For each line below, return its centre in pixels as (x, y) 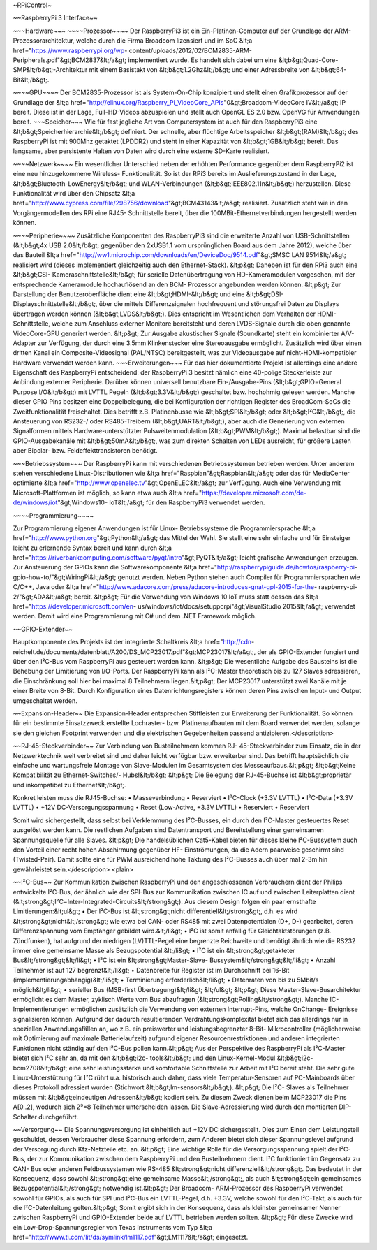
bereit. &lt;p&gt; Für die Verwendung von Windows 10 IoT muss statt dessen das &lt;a (196, 597)
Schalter (25, 1117)
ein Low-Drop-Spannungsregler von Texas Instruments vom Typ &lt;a (113, 1227)
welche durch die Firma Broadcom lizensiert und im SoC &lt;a (164, 41)
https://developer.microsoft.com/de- (254, 493)
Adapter (24, 343)
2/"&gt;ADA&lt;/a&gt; (43, 597)
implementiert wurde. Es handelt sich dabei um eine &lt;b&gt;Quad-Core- (233, 60)
